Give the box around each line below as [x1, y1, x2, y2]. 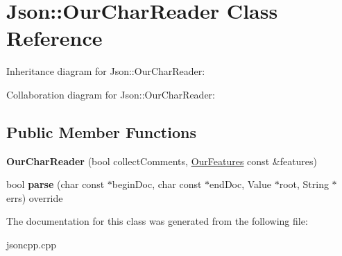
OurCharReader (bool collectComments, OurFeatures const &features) [6, 153, 318, 168]
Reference [6, 24, 103, 52]
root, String [279, 177, 329, 191]
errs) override [6, 190, 63, 205]
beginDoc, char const [112, 177, 202, 191]
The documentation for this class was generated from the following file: [6, 214, 308, 228]
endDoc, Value [210, 177, 271, 191]
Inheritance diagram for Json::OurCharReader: [6, 64, 205, 78]
